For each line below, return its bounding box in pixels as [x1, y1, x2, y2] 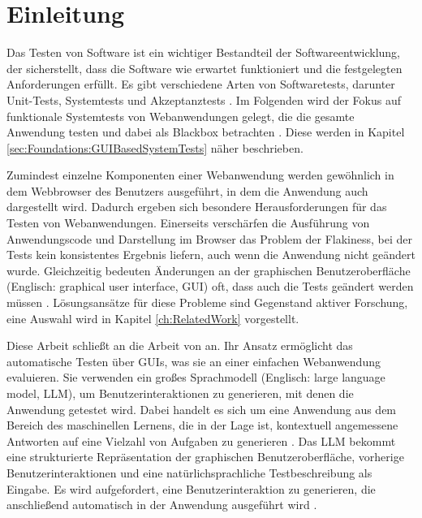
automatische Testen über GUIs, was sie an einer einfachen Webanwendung [6, 352, 381, 369]
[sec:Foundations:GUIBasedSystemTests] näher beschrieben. [6, 139, 304, 156]
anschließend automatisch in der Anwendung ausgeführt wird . [6, 496, 317, 513]
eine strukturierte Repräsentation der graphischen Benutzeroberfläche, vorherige [6, 448, 404, 465]
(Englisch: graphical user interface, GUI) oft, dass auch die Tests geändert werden [6, 278, 414, 295]
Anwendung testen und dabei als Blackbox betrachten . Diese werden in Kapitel [6, 123, 405, 140]
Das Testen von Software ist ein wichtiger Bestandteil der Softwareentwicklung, [6, 44, 400, 61]
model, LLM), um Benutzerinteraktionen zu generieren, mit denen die [6, 385, 354, 401]
